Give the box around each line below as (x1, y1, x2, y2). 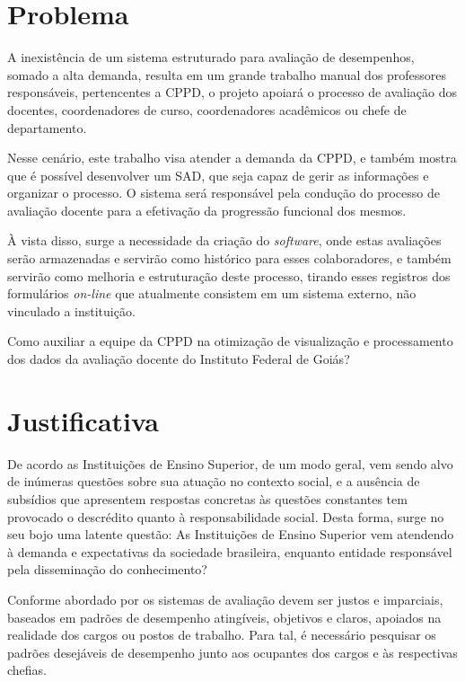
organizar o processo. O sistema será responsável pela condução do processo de (7, 183, 440, 202)
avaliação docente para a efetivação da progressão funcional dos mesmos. (7, 200, 407, 219)
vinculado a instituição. (7, 301, 136, 320)
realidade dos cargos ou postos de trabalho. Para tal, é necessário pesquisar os (7, 625, 436, 644)
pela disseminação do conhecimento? (7, 560, 207, 579)
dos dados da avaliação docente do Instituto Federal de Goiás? (7, 350, 350, 368)
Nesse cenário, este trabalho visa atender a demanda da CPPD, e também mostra (7, 148, 457, 167)
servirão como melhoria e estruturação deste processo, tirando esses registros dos (7, 266, 451, 285)
